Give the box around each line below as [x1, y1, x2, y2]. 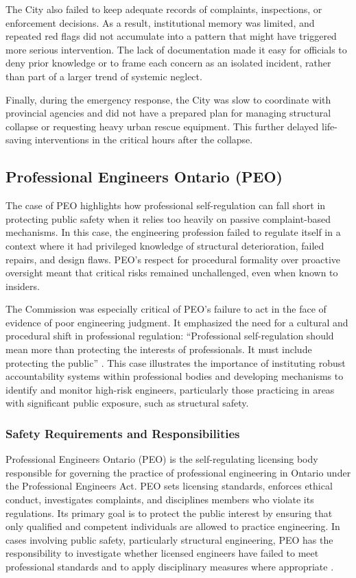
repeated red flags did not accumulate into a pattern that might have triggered [5, 29, 337, 43]
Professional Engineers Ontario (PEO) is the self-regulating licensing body [5, 452, 318, 466]
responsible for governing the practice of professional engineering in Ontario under [5, 465, 351, 479]
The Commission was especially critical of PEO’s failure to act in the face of [5, 302, 327, 316]
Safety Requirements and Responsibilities [5, 424, 240, 442]
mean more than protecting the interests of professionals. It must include [5, 342, 312, 357]
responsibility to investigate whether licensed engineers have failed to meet [5, 546, 319, 560]
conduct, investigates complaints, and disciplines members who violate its [5, 492, 314, 507]
